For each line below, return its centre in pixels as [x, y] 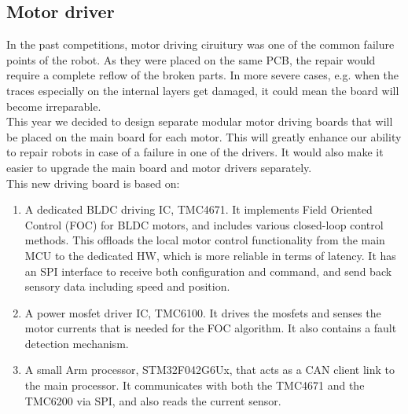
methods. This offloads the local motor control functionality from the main [205, 240]
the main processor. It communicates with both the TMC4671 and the [195, 385]
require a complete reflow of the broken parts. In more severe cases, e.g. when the [203, 75]
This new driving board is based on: [93, 183]
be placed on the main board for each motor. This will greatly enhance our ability [204, 136]
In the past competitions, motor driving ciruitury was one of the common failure [200, 44]
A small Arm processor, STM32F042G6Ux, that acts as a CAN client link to [210, 370]
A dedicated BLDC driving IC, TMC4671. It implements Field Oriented [198, 209]
